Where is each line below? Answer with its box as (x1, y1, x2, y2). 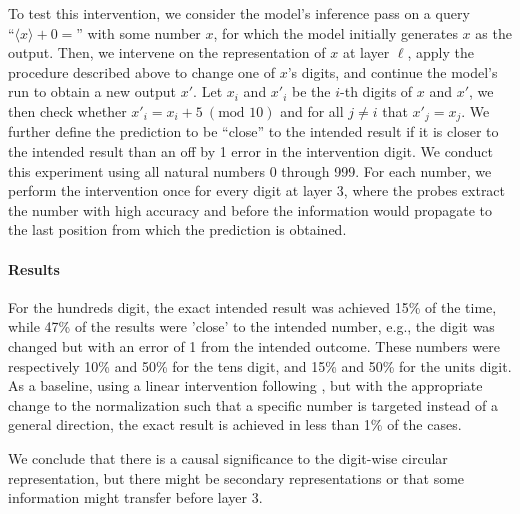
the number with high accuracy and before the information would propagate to (8, 199, 493, 220)
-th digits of (340, 81, 413, 102)
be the (292, 81, 331, 102)
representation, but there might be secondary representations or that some (8, 467, 465, 488)
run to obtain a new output (8, 81, 177, 102)
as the (475, 22, 512, 43)
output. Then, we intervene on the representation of (8, 42, 326, 63)
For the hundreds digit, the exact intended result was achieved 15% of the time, (8, 296, 497, 317)
